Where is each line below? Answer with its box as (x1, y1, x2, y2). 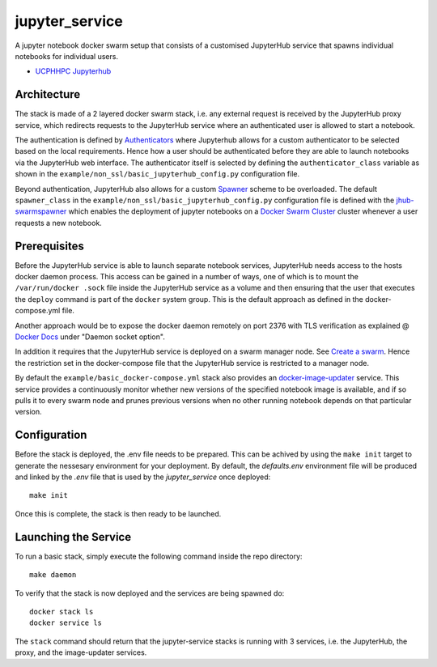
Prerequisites (15, 239, 84, 253)
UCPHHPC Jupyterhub (35, 66, 112, 76)
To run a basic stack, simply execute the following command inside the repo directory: (15, 551, 303, 561)
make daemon (29, 571, 77, 580)
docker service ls (29, 618, 103, 627)
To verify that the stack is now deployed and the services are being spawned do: (15, 588, 285, 598)
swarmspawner (15, 206, 67, 216)
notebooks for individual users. (15, 51, 119, 61)
